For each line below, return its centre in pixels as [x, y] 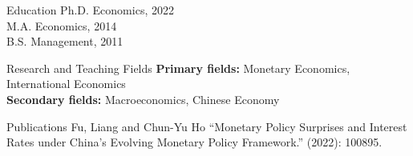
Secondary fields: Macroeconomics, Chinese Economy [143, 99]
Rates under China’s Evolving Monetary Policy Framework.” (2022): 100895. [194, 142]
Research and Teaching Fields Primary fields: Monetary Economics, [178, 68]
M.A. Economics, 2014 [62, 25]
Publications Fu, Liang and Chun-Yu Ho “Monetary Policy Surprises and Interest [207, 126]
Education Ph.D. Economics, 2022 [90, 10]
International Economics [66, 84]
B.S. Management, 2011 [65, 41]
